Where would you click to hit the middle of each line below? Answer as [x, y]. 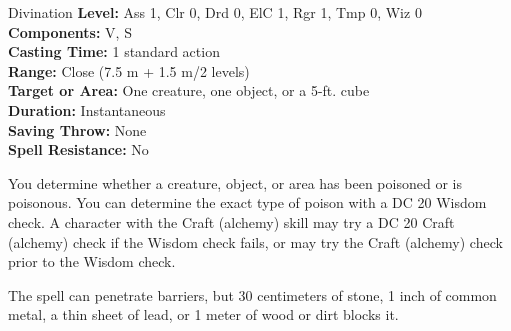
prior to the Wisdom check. [92, 261]
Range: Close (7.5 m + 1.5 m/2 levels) [129, 70]
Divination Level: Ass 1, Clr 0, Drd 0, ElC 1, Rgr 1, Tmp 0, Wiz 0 [215, 12]
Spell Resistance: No [78, 149]
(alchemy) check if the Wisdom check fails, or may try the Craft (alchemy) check [255, 241]
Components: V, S [70, 31]
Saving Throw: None [77, 129]
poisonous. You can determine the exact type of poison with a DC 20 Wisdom [247, 202]
